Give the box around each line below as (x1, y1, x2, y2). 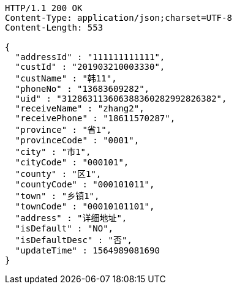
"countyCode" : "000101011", (15, 179, 155, 189)
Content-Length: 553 (5, 23, 103, 32)
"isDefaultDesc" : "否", (15, 235, 132, 245)
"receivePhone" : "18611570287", (15, 113, 176, 123)
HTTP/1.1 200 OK (5, 3, 83, 13)
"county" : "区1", (15, 169, 102, 179)
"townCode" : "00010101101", (15, 201, 155, 211)
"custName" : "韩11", (15, 73, 117, 83)
